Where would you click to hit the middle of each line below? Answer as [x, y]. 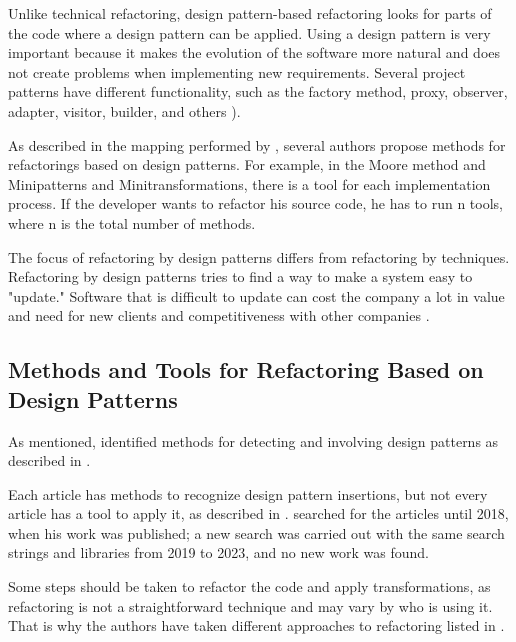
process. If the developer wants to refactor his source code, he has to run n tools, [256, 203]
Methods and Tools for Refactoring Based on [246, 369]
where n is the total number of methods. [132, 222]
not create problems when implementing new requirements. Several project [237, 71]
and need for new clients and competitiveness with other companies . [219, 315]
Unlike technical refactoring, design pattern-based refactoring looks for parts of [250, 13]
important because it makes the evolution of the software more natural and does [254, 52]
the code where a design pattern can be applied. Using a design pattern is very [249, 32]
